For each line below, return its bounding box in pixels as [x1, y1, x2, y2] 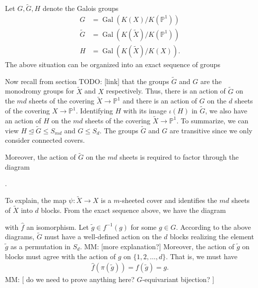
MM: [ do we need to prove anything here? [5, 274, 135, 285]
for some [130, 221, 157, 232]
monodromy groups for [5, 86, 74, 96]
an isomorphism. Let [26, 221, 89, 232]
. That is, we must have [166, 251, 238, 261]
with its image [123, 105, 167, 116]
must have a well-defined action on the [44, 231, 162, 242]
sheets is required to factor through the [119, 152, 239, 162]
